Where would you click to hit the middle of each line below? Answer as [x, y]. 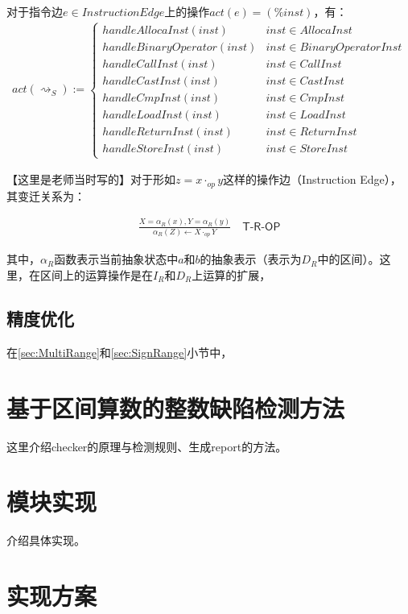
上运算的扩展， [231, 275]
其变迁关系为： [46, 195]
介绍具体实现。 [46, 540]
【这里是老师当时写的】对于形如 [91, 179]
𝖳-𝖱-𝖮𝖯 [262, 227]
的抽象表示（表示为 [251, 259]
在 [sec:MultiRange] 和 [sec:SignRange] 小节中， [120, 352]
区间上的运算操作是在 [96, 275]
